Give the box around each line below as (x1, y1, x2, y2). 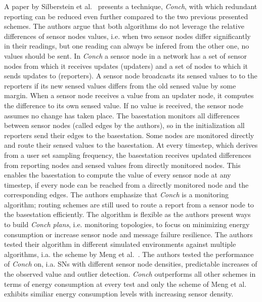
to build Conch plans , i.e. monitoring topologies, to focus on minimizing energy (4, 219, 250, 230)
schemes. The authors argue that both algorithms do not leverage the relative (4, 21, 244, 31)
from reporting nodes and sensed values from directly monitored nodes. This (4, 159, 241, 170)
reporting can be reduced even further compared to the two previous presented (4, 11, 248, 21)
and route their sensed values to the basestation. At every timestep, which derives (4, 140, 258, 150)
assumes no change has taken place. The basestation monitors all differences (4, 110, 240, 120)
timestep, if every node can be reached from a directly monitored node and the (4, 179, 249, 190)
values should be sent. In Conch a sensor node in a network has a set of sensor (4, 50, 247, 61)
